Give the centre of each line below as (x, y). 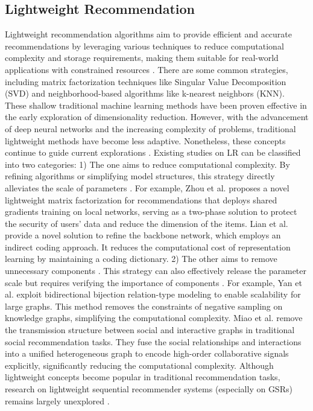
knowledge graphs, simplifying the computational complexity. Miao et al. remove (154, 318)
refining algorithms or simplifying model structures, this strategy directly (140, 176)
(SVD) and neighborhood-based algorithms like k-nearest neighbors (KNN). (145, 93)
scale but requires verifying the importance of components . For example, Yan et (153, 282)
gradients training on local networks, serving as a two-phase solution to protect (151, 212)
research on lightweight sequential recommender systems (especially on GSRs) (149, 389)
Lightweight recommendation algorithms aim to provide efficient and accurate (149, 34)
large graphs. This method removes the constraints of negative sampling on (144, 306)
